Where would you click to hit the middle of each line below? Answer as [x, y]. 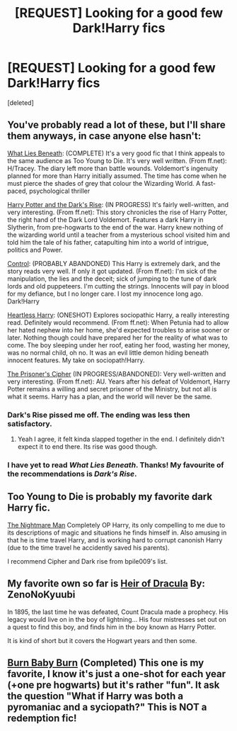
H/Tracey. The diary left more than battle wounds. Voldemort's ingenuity [113, 168]
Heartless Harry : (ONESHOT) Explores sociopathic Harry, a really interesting [118, 315]
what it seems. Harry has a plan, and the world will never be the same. [110, 396]
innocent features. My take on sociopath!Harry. [76, 360]
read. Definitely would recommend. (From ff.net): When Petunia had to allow [118, 322]
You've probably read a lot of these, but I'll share [116, 125]
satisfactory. [30, 423]
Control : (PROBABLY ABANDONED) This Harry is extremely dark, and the [114, 263]
